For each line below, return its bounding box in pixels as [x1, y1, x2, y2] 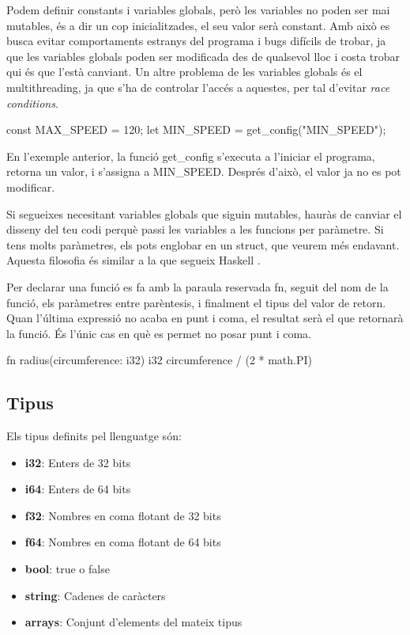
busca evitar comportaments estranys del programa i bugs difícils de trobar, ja [6, 32, 386, 49]
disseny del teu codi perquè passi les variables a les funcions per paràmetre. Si [6, 221, 384, 238]
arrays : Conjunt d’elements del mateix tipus [24, 614, 243, 630]
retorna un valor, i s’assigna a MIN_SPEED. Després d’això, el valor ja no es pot [6, 163, 401, 180]
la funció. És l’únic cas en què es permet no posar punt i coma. [6, 325, 311, 341]
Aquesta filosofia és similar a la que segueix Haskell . [6, 252, 261, 268]
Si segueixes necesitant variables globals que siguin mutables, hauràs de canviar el [6, 205, 402, 222]
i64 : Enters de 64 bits [24, 481, 131, 497]
